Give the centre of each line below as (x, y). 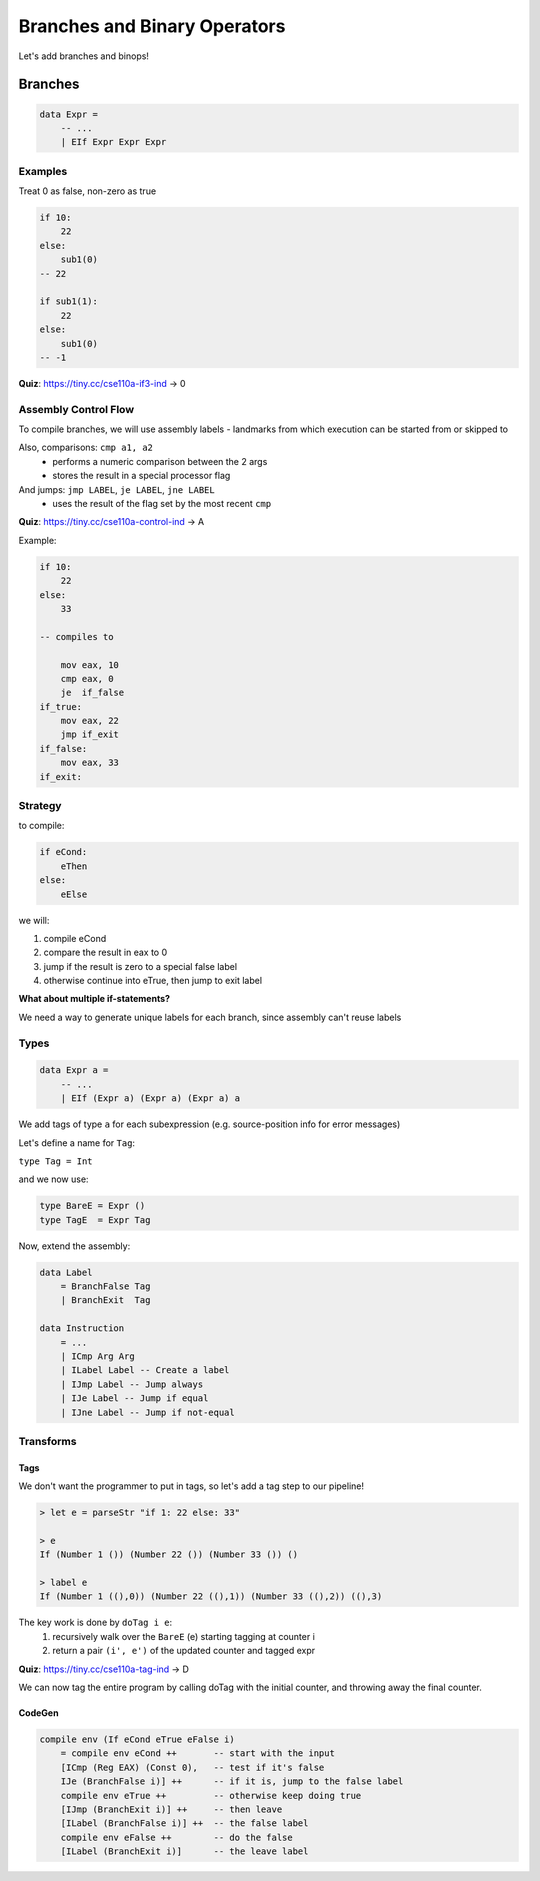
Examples (43, 171)
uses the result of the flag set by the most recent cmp (162, 504)
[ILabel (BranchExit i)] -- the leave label (184, 1851)
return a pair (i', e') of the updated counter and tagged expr (184, 1651)
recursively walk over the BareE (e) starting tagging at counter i (183, 1636)
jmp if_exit (90, 734)
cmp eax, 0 (87, 678)
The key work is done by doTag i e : (95, 1622)
